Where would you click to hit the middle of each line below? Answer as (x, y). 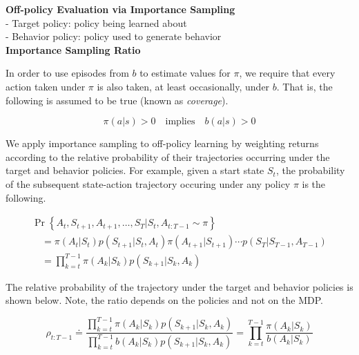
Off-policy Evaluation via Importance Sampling (120, 9)
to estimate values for (185, 73)
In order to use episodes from (67, 73)
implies (180, 122)
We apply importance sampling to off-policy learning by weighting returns (162, 143)
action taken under (46, 86)
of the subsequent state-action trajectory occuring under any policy (148, 183)
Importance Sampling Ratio (73, 49)
